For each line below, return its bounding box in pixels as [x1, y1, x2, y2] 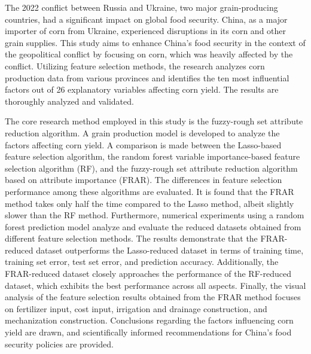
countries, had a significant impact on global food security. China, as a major [5, 13, 288, 25]
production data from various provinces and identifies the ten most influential [5, 71, 289, 84]
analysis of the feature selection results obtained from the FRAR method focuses [5, 291, 301, 303]
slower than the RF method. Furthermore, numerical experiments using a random [5, 209, 304, 221]
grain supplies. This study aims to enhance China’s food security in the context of [5, 36, 306, 48]
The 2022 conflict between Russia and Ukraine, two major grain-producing [5, 1, 278, 13]
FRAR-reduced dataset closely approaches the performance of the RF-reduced [5, 267, 291, 280]
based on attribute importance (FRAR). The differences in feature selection [5, 173, 282, 186]
